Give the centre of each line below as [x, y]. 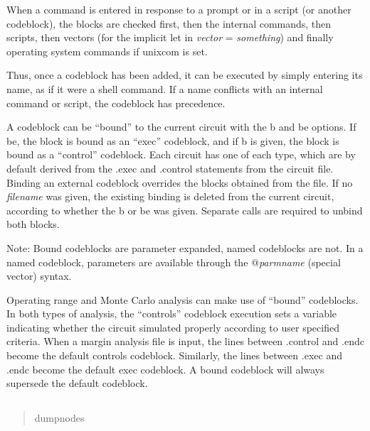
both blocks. [33, 224]
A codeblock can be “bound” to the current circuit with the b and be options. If [181, 127]
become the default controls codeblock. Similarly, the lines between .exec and [174, 355]
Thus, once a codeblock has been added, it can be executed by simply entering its [185, 75]
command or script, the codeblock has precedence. [116, 103]
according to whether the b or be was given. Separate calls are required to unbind [185, 210]
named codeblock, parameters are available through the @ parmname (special [174, 262]
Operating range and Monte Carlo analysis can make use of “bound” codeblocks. [183, 299]
